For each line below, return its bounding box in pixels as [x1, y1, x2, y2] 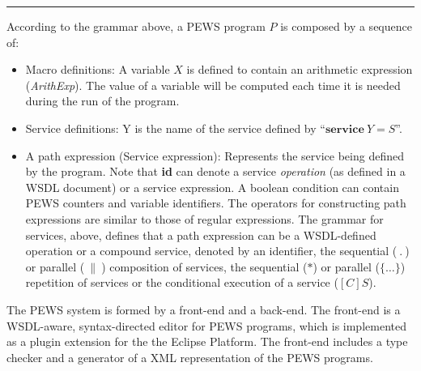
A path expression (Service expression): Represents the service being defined [25, 147, 404, 164]
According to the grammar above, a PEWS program [6, 18, 266, 34]
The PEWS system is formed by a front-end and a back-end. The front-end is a [6, 301, 401, 318]
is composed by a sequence [280, 18, 412, 34]
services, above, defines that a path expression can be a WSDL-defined [25, 226, 376, 243]
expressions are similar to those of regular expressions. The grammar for [25, 210, 384, 227]
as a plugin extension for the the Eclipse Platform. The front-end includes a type [6, 333, 408, 350]
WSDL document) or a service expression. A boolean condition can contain [25, 178, 399, 195]
